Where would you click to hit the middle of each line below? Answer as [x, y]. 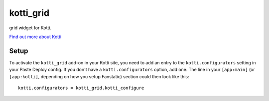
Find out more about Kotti [35, 37]
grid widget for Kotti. [30, 28]
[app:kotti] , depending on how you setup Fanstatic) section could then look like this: [99, 76]
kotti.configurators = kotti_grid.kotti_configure [81, 88]
